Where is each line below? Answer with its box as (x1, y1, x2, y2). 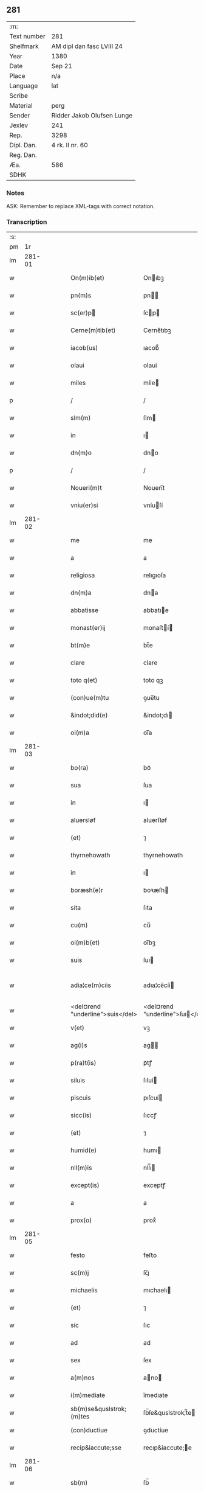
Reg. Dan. (9, 150, 38, 159)
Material (9, 101, 33, 110)
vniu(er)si (70, 501, 98, 510)
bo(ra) (70, 764, 89, 772)
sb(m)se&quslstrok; (70, 1405, 126, 1414)
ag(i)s (70, 1041, 87, 1050)
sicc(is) (70, 1111, 92, 1120)
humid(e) (70, 1146, 97, 1155)
